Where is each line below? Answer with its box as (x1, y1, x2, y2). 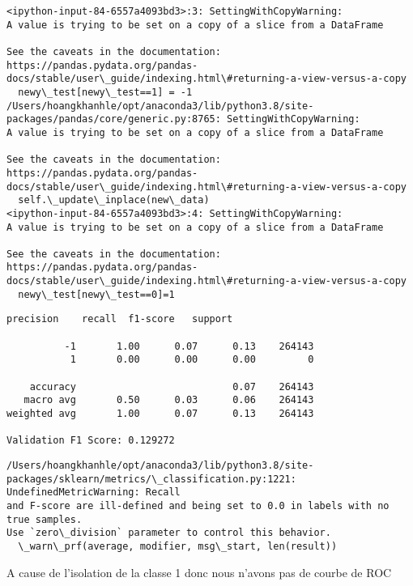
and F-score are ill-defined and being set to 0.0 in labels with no (6, 499, 390, 512)
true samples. (6, 513, 83, 525)
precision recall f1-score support (6, 313, 233, 325)
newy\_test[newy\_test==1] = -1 (18, 86, 193, 98)
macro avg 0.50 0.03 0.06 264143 (23, 394, 314, 406)
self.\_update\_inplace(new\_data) (18, 194, 210, 206)
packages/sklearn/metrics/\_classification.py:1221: (6, 473, 296, 485)
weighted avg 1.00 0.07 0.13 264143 (6, 408, 314, 420)
